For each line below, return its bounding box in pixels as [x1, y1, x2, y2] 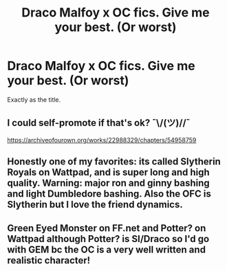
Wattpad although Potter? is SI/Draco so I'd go [7, 232, 210, 245]
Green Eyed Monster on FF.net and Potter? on [7, 222, 206, 234]
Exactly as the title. [7, 95, 61, 104]
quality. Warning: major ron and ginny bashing [7, 177, 210, 189]
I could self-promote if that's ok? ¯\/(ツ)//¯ [7, 117, 191, 129]
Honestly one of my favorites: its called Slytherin [7, 156, 221, 168]
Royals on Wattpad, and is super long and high [7, 166, 210, 178]
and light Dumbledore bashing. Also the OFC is [7, 188, 211, 200]
